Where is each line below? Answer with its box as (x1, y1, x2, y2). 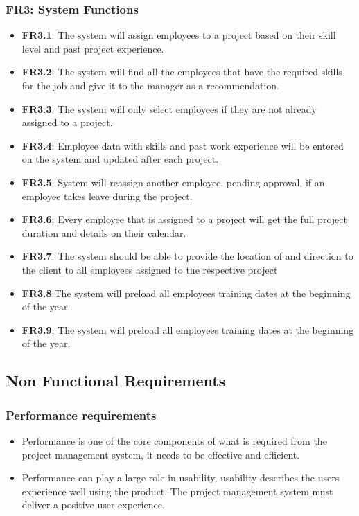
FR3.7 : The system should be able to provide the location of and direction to (21, 249, 353, 263)
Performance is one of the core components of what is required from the (21, 433, 327, 447)
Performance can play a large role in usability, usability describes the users (21, 470, 340, 485)
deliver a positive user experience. (21, 497, 165, 512)
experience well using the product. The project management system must (21, 483, 333, 498)
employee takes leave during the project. (21, 188, 193, 203)
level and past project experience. (21, 41, 164, 55)
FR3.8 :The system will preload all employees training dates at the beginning (21, 285, 351, 300)
